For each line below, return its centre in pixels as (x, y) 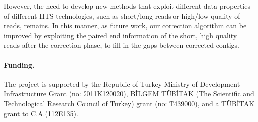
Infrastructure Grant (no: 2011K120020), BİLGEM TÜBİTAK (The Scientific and (129, 93)
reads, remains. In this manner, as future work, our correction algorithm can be (125, 26)
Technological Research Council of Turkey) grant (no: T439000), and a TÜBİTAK (129, 103)
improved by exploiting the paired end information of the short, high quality (121, 35)
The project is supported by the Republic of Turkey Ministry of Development (122, 83)
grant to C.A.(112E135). (41, 113)
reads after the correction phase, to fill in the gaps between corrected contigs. (122, 45)
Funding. (19, 64)
